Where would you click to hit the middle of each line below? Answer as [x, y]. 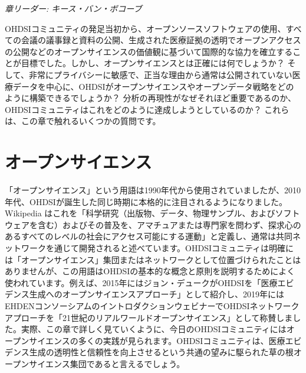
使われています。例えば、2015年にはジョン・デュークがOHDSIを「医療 [141, 282]
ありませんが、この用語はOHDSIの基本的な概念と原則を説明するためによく [150, 271]
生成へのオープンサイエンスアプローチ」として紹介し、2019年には [157, 294]
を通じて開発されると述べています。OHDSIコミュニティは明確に [170, 248]
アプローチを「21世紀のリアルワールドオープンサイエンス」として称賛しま [149, 317]
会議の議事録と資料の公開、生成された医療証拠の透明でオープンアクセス [161, 40]
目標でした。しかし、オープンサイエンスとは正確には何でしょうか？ [153, 63]
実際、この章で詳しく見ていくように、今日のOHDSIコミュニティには [154, 329]
